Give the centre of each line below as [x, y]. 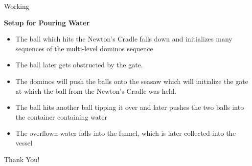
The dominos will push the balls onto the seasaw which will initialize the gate [132, 81]
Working [17, 6]
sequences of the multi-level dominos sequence [84, 48]
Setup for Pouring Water [47, 22]
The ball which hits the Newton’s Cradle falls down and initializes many [124, 39]
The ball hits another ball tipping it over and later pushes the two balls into [130, 107]
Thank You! [22, 159]
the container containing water [61, 116]
